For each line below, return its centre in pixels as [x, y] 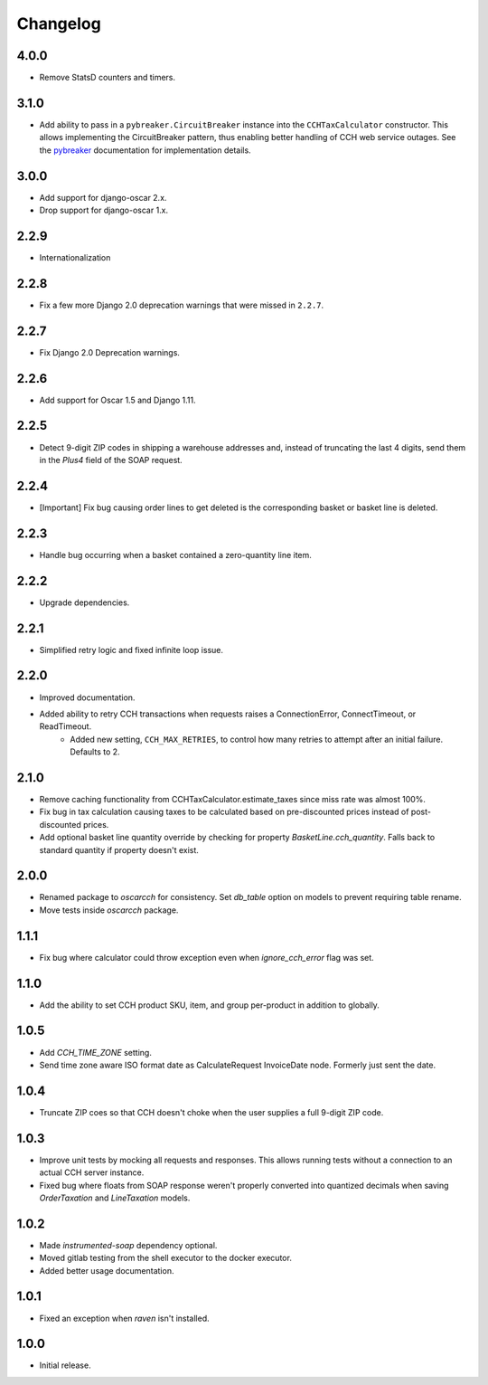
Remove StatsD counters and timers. [108, 78]
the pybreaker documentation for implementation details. [145, 150]
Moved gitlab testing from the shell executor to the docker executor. [166, 1258]
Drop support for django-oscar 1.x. [104, 210]
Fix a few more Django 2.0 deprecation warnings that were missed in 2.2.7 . [182, 305]
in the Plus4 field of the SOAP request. [111, 460]
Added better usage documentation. [107, 1270]
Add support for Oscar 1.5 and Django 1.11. [117, 400]
